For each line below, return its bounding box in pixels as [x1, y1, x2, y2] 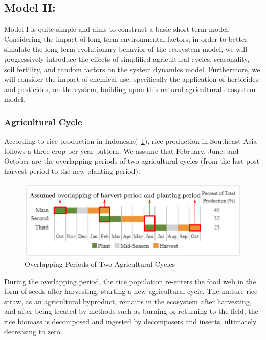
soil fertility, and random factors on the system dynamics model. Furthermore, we [4, 63, 260, 74]
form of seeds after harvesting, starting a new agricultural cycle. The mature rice [4, 286, 258, 297]
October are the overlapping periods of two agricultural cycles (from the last [4, 155, 244, 166]
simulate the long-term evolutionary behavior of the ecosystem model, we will [4, 43, 248, 54]
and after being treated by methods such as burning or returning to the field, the [4, 306, 258, 316]
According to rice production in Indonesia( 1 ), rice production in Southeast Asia [4, 135, 257, 146]
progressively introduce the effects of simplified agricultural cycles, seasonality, [4, 53, 250, 64]
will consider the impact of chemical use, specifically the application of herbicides [4, 74, 258, 84]
